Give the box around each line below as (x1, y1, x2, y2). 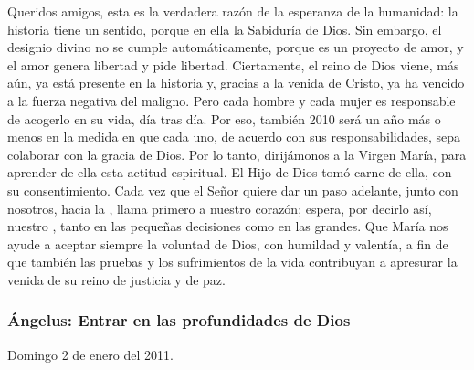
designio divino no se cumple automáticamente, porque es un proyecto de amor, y (7, 37, 464, 57)
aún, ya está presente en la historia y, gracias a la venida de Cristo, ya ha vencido (7, 73, 465, 92)
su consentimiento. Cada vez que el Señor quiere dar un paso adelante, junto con (7, 180, 458, 199)
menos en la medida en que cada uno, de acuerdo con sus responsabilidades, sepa (7, 127, 461, 146)
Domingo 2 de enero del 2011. (7, 344, 174, 364)
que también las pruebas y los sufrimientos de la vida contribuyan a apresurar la (7, 252, 458, 271)
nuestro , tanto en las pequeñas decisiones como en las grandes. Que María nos (7, 217, 448, 236)
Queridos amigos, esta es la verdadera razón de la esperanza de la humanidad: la (7, 2, 458, 20)
